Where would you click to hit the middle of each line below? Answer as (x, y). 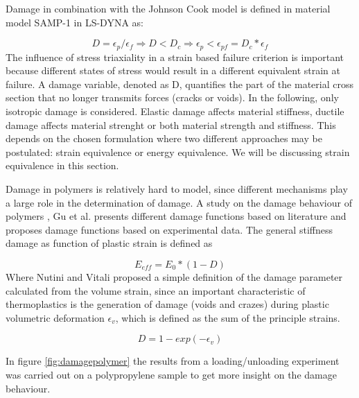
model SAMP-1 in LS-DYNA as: (75, 22)
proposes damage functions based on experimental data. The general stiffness (169, 229)
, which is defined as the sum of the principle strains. (228, 317)
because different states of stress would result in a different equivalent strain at (173, 70)
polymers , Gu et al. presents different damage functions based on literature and (176, 216)
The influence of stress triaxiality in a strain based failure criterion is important (175, 57)
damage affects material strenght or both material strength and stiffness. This (171, 124)
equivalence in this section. (62, 165)
